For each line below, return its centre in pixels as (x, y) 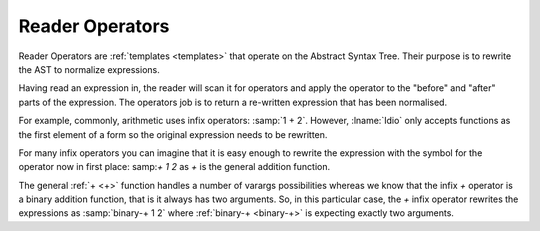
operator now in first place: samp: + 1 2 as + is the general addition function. (174, 167)
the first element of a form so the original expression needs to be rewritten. (173, 134)
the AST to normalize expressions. (89, 69)
